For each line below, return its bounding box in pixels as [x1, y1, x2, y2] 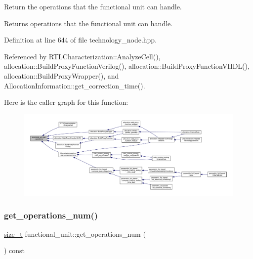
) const [4, 245, 25, 256]
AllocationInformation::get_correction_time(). [4, 80, 145, 90]
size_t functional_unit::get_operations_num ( [4, 228, 146, 239]
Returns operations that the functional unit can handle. [4, 18, 173, 28]
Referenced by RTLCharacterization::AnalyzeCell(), [4, 51, 161, 61]
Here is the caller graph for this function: [4, 97, 128, 107]
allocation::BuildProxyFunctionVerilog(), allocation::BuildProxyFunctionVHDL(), [4, 61, 250, 71]
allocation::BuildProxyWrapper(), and [4, 70, 119, 81]
